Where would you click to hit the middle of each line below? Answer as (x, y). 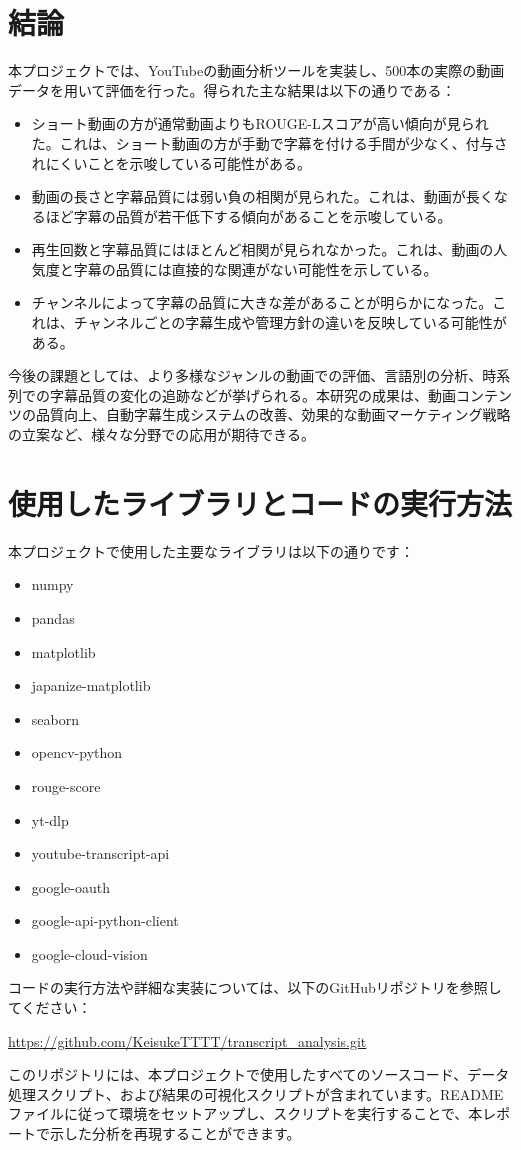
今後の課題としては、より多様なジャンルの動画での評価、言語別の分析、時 (252, 375)
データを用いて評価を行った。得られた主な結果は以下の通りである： (232, 89)
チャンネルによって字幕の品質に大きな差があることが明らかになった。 (262, 302)
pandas (53, 617)
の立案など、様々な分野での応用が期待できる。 (162, 434)
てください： (50, 1007)
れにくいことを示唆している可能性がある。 (171, 162)
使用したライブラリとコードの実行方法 (260, 502)
